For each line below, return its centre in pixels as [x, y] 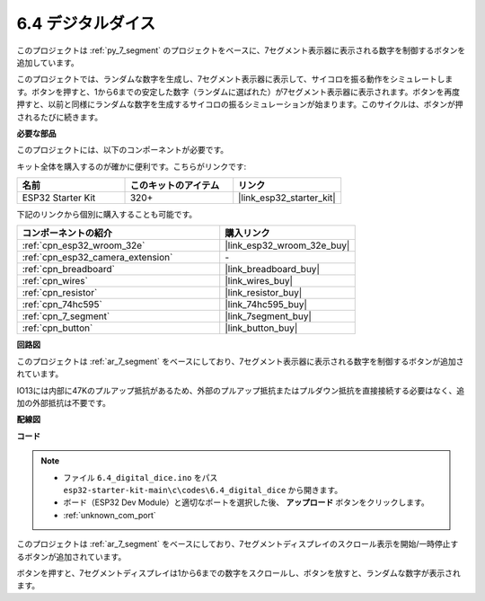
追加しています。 [48, 62]
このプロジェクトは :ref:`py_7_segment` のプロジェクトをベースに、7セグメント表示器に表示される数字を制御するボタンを [241, 50]
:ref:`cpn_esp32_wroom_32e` [84, 245]
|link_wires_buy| [259, 281]
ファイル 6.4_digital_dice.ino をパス [141, 477]
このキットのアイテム [175, 186]
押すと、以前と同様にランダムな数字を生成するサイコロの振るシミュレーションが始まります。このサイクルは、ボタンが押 [240, 104]
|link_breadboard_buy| [273, 270]
